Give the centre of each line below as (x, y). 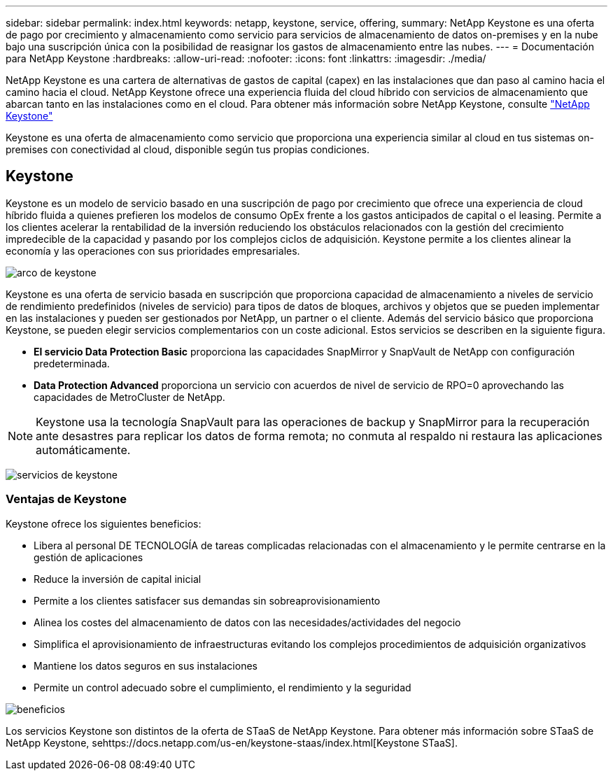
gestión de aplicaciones (89, 557)
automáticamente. (83, 450)
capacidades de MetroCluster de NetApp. (129, 397)
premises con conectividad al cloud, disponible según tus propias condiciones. (188, 149)
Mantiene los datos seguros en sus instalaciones (146, 665)
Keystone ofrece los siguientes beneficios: (104, 523)
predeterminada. (72, 363)
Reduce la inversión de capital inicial (118, 579)
